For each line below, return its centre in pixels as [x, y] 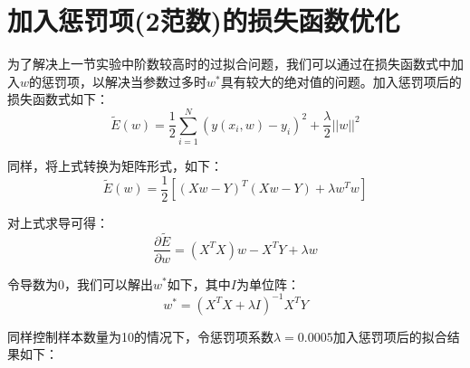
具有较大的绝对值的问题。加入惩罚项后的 [341, 81]
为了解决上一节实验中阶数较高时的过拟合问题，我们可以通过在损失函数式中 [229, 64]
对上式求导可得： [58, 222]
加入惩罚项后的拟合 [390, 336]
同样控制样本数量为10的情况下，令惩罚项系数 [140, 336]
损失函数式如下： [58, 99]
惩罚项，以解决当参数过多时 [125, 81]
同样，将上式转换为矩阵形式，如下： [115, 166]
